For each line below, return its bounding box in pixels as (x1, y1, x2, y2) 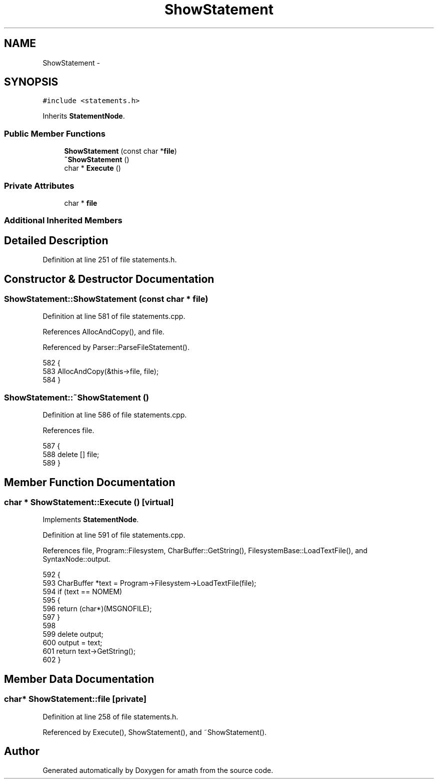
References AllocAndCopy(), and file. (42, 327, 164, 336)
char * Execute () (64, 164, 121, 173)
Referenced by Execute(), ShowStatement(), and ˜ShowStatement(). (42, 727, 267, 736)
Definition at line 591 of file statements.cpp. (42, 531, 185, 540)
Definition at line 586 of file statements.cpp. (42, 411, 187, 420)
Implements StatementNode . (42, 515, 139, 524)
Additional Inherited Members (4, 215, 122, 226)
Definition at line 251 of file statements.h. (42, 255, 177, 264)
